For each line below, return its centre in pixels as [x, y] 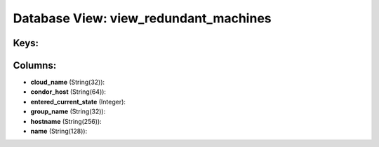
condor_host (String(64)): [68, 92]
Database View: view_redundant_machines [142, 18]
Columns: [35, 65]
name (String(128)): [59, 131]
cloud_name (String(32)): [68, 82]
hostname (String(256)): [66, 121]
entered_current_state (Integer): [78, 101]
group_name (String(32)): [68, 111]
